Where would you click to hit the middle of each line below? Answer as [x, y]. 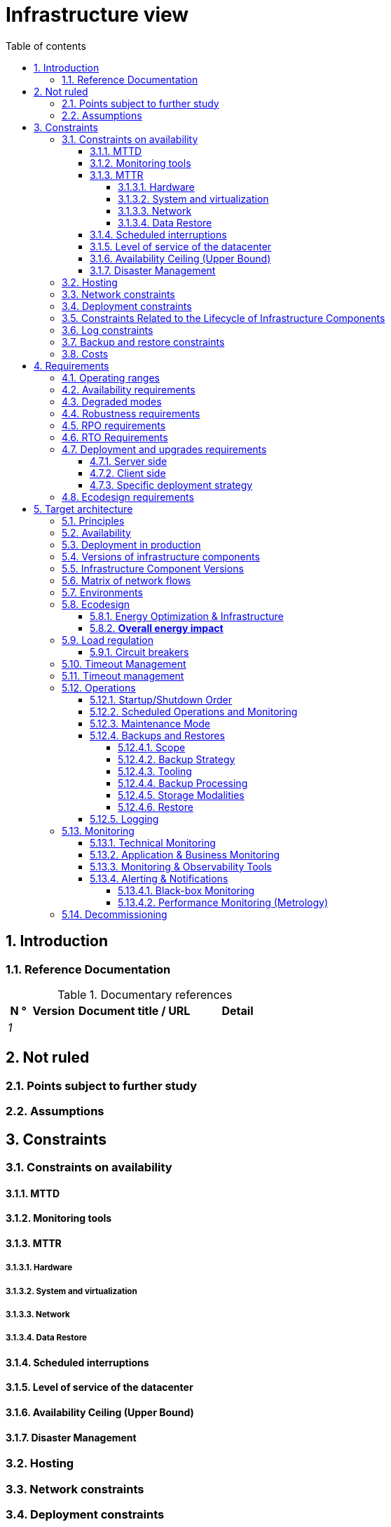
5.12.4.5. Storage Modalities [181, 795]
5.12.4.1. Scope [152, 747]
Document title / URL [134, 1010]
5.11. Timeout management [123, 675]
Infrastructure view [97, 15]
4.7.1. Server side [129, 461]
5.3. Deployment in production [131, 544]
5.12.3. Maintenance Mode [150, 723]
